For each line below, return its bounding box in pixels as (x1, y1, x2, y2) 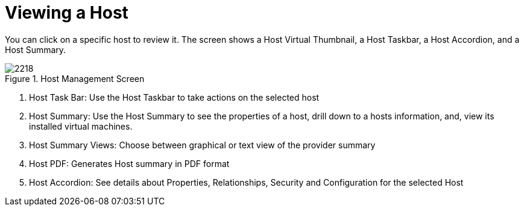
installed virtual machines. (29, 121, 133, 131)
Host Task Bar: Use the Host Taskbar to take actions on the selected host (29, 92, 320, 102)
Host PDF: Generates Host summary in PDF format (29, 158, 230, 169)
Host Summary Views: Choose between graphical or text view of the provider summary (29, 139, 376, 150)
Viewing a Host (5, 2, 128, 23)
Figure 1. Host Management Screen (5, 73, 145, 84)
